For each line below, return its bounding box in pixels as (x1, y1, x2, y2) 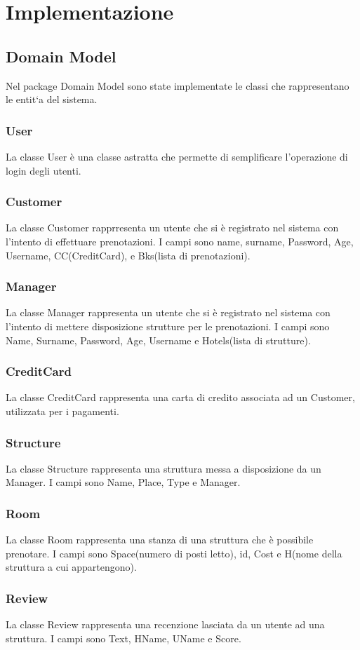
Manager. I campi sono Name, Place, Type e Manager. (6, 475, 241, 489)
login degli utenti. (6, 163, 81, 177)
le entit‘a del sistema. (6, 92, 98, 107)
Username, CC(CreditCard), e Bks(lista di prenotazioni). (6, 248, 251, 262)
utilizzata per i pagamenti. (6, 403, 119, 418)
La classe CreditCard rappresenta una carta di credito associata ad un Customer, (6, 390, 355, 405)
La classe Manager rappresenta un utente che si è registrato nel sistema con (6, 305, 331, 320)
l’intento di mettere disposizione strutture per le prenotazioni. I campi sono (6, 318, 330, 333)
